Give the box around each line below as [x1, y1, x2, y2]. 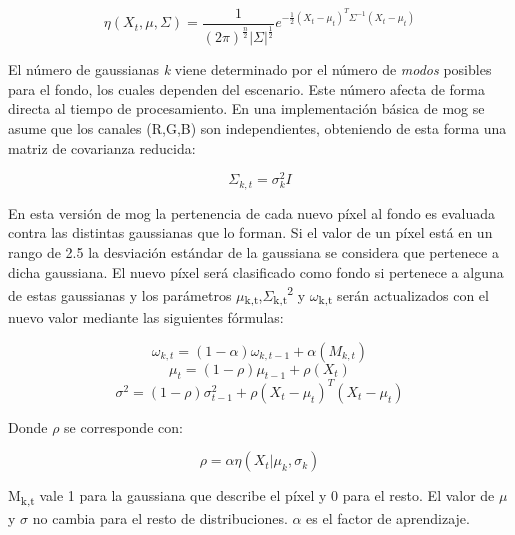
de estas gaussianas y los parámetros [8, 284, 232, 305]
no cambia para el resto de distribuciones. [32, 507, 288, 528]
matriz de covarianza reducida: [8, 137, 196, 158]
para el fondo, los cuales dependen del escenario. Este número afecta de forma [8, 78, 486, 99]
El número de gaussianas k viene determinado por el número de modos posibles [8, 59, 492, 80]
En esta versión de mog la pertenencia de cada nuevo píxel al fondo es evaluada [8, 202, 495, 223]
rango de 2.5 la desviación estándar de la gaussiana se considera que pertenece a [8, 241, 499, 262]
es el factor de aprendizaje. [306, 507, 470, 528]
